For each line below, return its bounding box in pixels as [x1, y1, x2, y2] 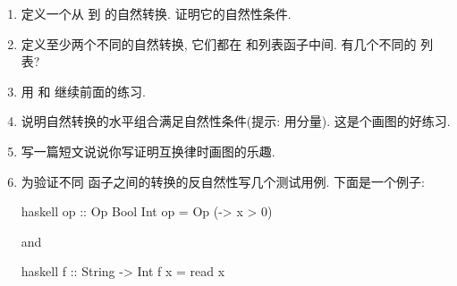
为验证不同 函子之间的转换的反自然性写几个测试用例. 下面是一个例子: [21, 172, 425, 190]
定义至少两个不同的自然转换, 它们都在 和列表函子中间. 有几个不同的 [21, 34, 417, 53]
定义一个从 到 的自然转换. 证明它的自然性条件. [21, 4, 292, 22]
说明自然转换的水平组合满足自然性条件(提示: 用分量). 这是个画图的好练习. [21, 112, 451, 130]
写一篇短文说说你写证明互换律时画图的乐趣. [21, 141, 275, 160]
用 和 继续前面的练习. [21, 81, 147, 100]
